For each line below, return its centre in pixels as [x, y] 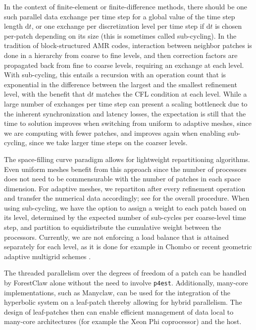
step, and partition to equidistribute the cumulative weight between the [113, 227]
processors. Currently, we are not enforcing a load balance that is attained [116, 237]
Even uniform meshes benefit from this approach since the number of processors [125, 169]
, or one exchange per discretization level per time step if [118, 26]
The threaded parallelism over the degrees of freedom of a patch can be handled [125, 273]
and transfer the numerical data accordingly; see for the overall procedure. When [127, 198]
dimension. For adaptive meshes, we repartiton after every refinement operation [125, 188]
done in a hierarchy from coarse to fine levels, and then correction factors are [121, 55]
